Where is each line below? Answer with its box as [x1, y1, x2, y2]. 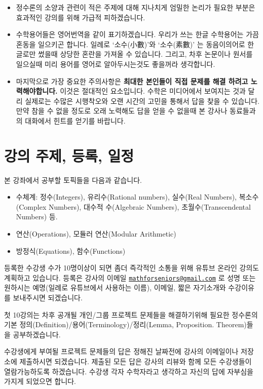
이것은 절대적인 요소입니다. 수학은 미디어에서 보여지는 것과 [60, 86, 246, 96]
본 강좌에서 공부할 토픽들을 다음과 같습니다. [4, 174, 142, 185]
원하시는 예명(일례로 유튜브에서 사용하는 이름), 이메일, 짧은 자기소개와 [4, 282, 226, 293]
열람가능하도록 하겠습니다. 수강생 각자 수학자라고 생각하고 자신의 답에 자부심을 [4, 366, 253, 376]
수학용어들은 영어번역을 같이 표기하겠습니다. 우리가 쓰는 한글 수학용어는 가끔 [16, 29, 259, 40]
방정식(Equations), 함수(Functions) [16, 245, 126, 256]
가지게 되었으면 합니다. [4, 376, 77, 386]
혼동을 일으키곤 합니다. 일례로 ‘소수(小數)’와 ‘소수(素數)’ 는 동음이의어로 [16, 38, 245, 49]
